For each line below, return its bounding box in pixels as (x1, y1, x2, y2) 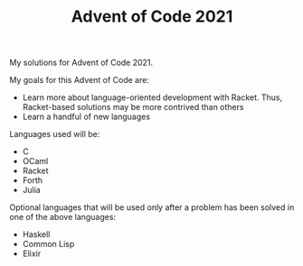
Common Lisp (22, 239, 75, 250)
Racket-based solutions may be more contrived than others (22, 102, 244, 113)
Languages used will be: (9, 129, 100, 140)
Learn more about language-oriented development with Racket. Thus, (22, 92, 283, 103)
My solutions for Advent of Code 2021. (9, 57, 154, 69)
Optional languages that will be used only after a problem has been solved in (9, 202, 295, 213)
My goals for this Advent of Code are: (9, 75, 149, 86)
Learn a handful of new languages (22, 111, 151, 123)
